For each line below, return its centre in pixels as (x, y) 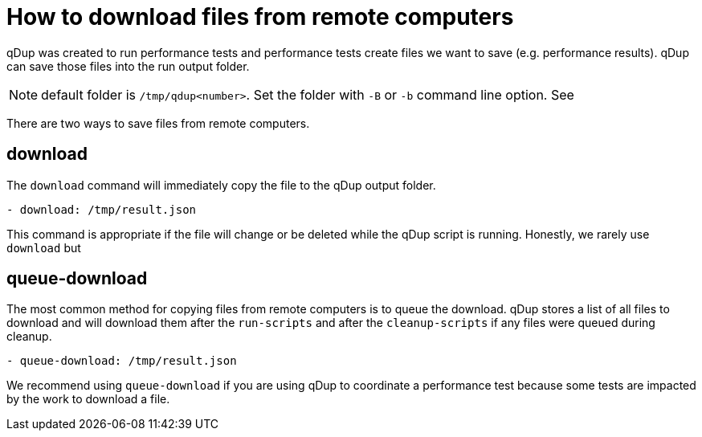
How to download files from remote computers (260, 17)
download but (44, 247)
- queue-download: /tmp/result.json (122, 361)
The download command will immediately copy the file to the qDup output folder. (221, 185)
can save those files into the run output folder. (128, 66)
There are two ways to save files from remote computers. (158, 123)
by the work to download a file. (88, 399)
